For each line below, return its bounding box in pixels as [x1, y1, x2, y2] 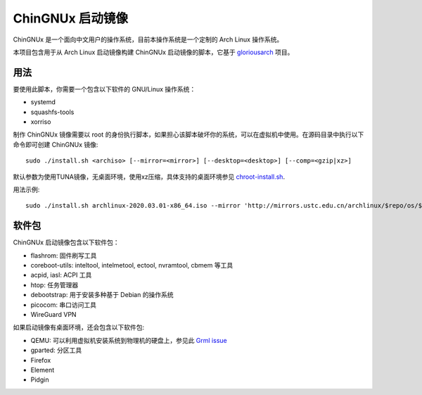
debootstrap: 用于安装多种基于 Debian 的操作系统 [30, 291, 174, 299]
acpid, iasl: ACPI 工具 [30, 271, 92, 280]
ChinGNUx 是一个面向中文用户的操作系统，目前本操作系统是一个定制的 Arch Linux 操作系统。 [13, 35, 283, 44]
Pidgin [30, 375, 49, 384]
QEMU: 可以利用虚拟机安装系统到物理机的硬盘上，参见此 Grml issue [30, 336, 228, 344]
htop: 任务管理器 [30, 280, 79, 289]
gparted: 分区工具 [30, 346, 82, 355]
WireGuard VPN [30, 311, 77, 318]
